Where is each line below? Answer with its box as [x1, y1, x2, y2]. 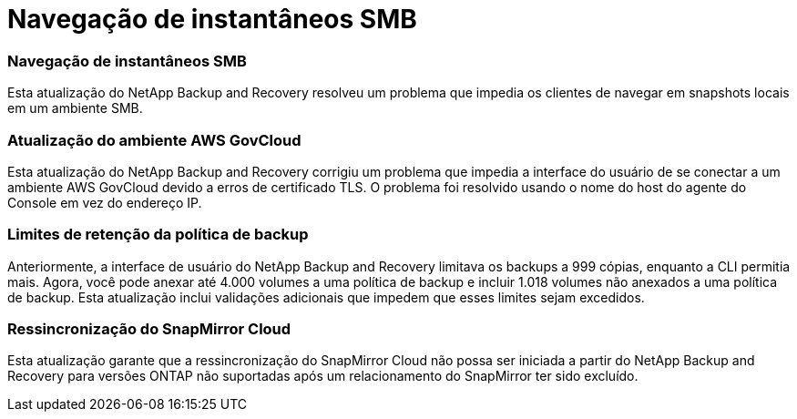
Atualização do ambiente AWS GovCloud [7, 130, 301, 149]
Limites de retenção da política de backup [7, 225, 309, 244]
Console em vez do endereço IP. [7, 194, 202, 210]
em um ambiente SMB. [7, 100, 143, 117]
